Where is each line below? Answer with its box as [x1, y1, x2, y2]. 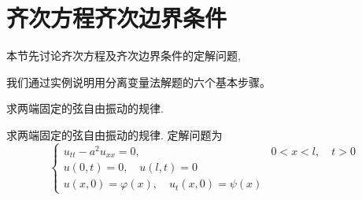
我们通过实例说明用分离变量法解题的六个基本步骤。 [6, 73, 271, 90]
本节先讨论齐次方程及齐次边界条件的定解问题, [6, 47, 241, 64]
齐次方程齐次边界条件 [6, 2, 227, 34]
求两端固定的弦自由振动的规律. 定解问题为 [6, 126, 223, 143]
